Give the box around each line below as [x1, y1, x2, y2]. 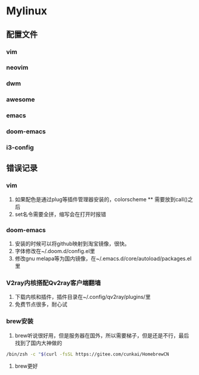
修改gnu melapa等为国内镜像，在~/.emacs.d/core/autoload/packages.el [14, 255, 192, 262]
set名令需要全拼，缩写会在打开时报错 [14, 210, 106, 218]
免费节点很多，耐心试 [14, 301, 67, 308]
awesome [6, 95, 35, 104]
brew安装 [6, 317, 34, 326]
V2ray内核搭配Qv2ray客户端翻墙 [6, 279, 101, 287]
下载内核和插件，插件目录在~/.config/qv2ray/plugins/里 [14, 293, 151, 301]
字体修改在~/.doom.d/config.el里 [14, 248, 95, 255]
